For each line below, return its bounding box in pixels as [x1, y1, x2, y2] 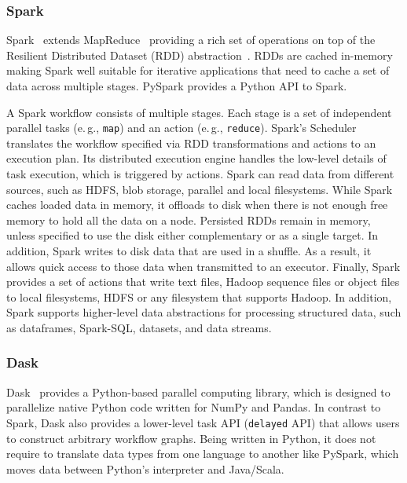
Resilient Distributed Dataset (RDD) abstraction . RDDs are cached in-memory [6, 46, 393, 63]
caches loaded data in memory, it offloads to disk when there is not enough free [6, 196, 388, 213]
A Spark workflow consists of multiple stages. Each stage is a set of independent [6, 104, 392, 120]
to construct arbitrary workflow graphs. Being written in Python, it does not [6, 430, 376, 446]
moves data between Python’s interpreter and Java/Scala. [6, 460, 284, 477]
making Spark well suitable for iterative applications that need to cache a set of [6, 62, 390, 79]
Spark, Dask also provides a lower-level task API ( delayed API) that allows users [6, 414, 400, 430]
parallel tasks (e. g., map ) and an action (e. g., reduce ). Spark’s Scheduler [6, 119, 357, 136]
